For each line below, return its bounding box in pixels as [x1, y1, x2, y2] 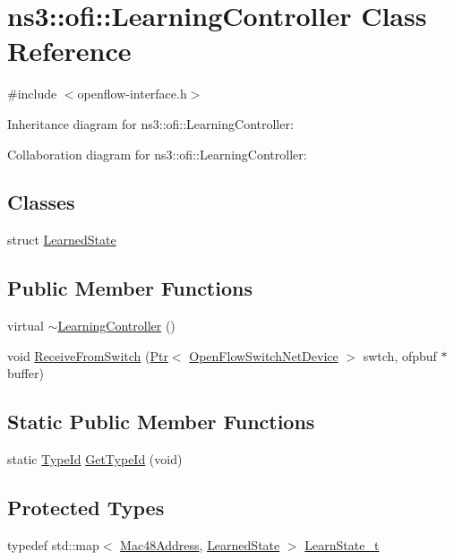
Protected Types [7, 494, 165, 521]
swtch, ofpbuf [363, 346, 437, 365]
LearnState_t [304, 535, 380, 554]
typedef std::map [7, 535, 99, 554]
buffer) [7, 364, 44, 383]
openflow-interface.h [77, 84, 187, 103]
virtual [7, 316, 44, 335]
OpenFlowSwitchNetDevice [189, 346, 338, 365]
